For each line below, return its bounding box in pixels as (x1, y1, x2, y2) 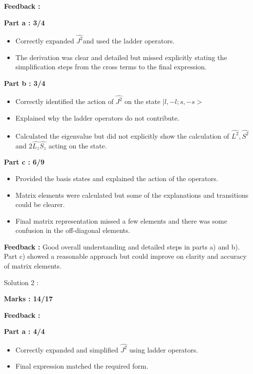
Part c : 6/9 (4, 157, 45, 167)
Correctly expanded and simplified (15, 344, 118, 354)
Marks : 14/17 (4, 293, 53, 304)
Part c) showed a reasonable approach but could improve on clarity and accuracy (4, 251, 247, 261)
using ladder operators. (129, 344, 198, 354)
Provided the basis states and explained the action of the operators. (15, 173, 218, 183)
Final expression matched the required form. (15, 361, 148, 371)
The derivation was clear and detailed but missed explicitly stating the (15, 52, 227, 62)
